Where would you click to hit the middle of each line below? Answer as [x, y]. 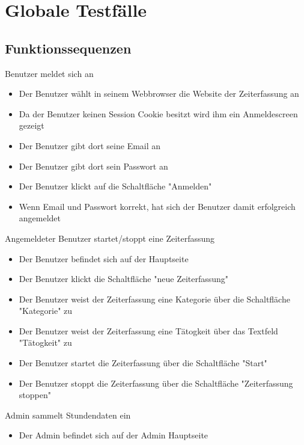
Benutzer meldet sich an [49, 73]
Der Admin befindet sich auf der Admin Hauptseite [114, 435]
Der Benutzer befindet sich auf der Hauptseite [104, 258]
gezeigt [32, 125]
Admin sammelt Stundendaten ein [68, 415]
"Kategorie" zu [46, 311]
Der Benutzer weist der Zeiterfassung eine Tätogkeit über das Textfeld [148, 330]
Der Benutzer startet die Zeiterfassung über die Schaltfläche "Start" [143, 363]
